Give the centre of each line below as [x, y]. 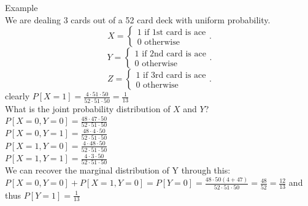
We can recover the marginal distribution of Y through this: [118, 170]
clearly [17, 96]
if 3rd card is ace [175, 75]
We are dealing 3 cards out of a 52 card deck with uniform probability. [138, 19]
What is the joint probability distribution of [88, 108]
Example [21, 7]
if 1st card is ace [175, 32]
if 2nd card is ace [174, 54]
